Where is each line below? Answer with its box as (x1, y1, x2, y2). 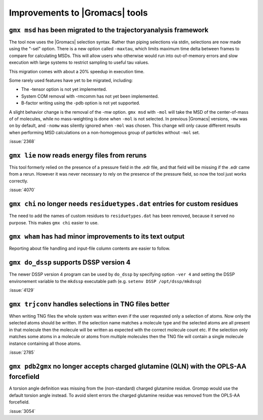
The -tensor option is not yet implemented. (21, 86, 107, 92)
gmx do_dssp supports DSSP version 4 (9, 259, 131, 267)
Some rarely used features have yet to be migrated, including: (9, 78, 133, 83)
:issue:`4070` (9, 187, 36, 193)
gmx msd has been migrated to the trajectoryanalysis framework (9, 26, 209, 34)
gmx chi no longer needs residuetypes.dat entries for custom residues (9, 200, 239, 208)
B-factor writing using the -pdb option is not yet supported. (21, 100, 141, 106)
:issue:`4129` (9, 287, 35, 293)
